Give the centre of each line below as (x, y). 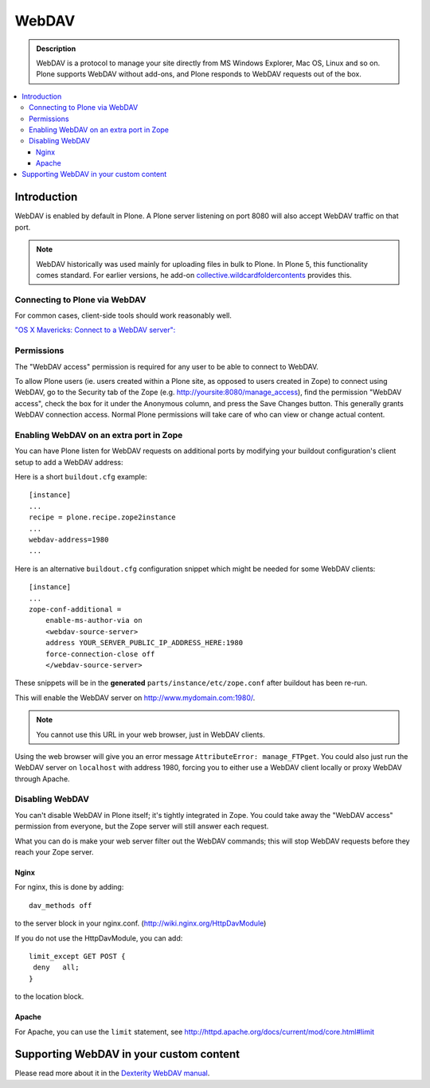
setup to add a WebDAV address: (69, 462)
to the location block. (49, 996)
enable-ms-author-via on (94, 620)
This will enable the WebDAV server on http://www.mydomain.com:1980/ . (135, 698)
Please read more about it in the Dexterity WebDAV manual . (112, 1073)
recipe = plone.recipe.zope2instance (103, 517)
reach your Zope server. (54, 851)
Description (56, 49)
